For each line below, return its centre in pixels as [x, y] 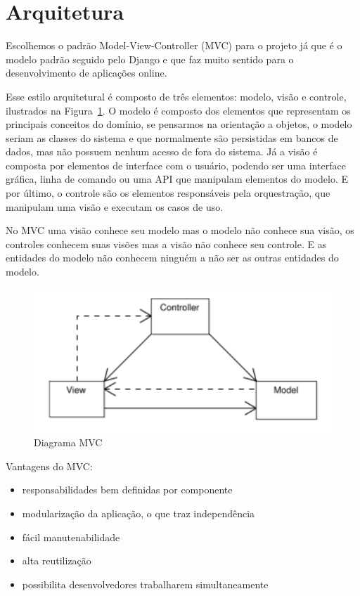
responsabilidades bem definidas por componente [127, 490]
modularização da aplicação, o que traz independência [139, 513]
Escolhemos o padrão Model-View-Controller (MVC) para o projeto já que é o [174, 45]
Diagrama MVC [68, 442]
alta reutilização [57, 561]
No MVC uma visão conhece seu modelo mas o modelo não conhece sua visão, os [180, 230]
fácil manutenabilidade [71, 537]
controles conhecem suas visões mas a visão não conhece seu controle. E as [166, 244]
